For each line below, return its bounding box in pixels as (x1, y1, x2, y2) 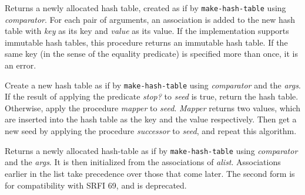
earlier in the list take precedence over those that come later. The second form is (5, 167, 295, 179)
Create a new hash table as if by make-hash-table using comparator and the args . (5, 78, 301, 91)
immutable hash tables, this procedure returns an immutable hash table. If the (5, 36, 288, 48)
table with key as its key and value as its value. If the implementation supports (5, 25, 289, 37)
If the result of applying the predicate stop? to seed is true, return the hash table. (5, 90, 299, 102)
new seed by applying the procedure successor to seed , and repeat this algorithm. (5, 125, 297, 137)
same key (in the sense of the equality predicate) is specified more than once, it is (5, 47, 299, 60)
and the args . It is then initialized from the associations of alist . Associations (5, 156, 281, 168)
